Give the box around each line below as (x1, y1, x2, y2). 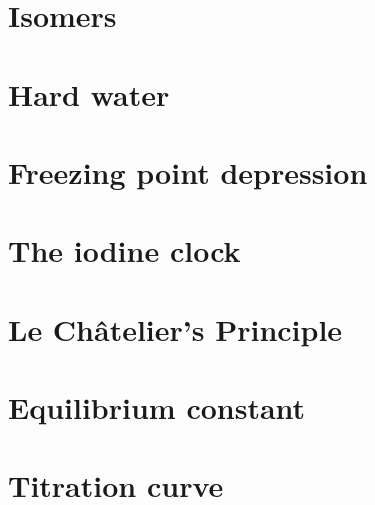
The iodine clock (8, 230, 241, 271)
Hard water (8, 73, 170, 114)
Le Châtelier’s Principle (8, 308, 343, 349)
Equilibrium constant (8, 387, 306, 428)
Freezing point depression (8, 151, 368, 192)
